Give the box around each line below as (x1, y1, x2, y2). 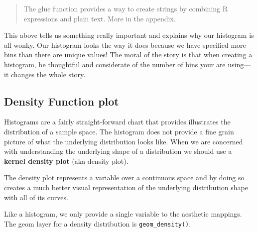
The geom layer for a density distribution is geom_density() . (4, 218, 191, 229)
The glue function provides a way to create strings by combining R (23, 3, 228, 13)
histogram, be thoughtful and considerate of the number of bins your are (4, 59, 226, 69)
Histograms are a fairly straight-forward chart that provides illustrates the (4, 116, 231, 127)
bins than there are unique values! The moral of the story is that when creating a (4, 49, 253, 60)
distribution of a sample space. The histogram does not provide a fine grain (4, 126, 234, 136)
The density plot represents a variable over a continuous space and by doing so (4, 172, 245, 183)
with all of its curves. (4, 192, 68, 202)
